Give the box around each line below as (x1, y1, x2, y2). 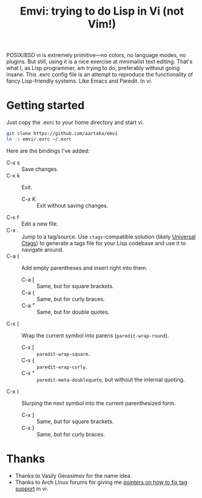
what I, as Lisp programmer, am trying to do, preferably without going (6, 64, 180, 72)
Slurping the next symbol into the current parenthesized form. (21, 399, 176, 407)
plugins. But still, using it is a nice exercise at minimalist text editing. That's (6, 58, 193, 65)
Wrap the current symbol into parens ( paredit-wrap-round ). (21, 331, 169, 339)
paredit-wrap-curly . (36, 363, 87, 370)
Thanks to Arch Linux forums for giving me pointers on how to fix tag (15, 479, 187, 486)
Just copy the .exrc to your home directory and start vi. (6, 119, 144, 126)
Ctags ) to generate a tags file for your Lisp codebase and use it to (21, 239, 186, 247)
